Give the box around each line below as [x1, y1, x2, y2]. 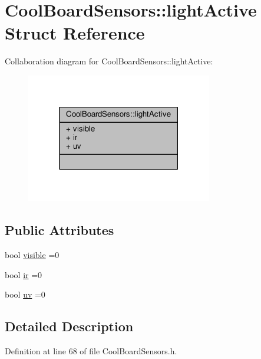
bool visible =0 [5, 249, 60, 261]
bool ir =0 [5, 268, 42, 280]
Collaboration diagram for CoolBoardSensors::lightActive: [5, 55, 213, 67]
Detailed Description [5, 317, 134, 335]
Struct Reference [5, 21, 145, 45]
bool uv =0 [5, 288, 45, 301]
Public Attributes [5, 221, 114, 239]
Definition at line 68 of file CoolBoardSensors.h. [5, 345, 177, 357]
